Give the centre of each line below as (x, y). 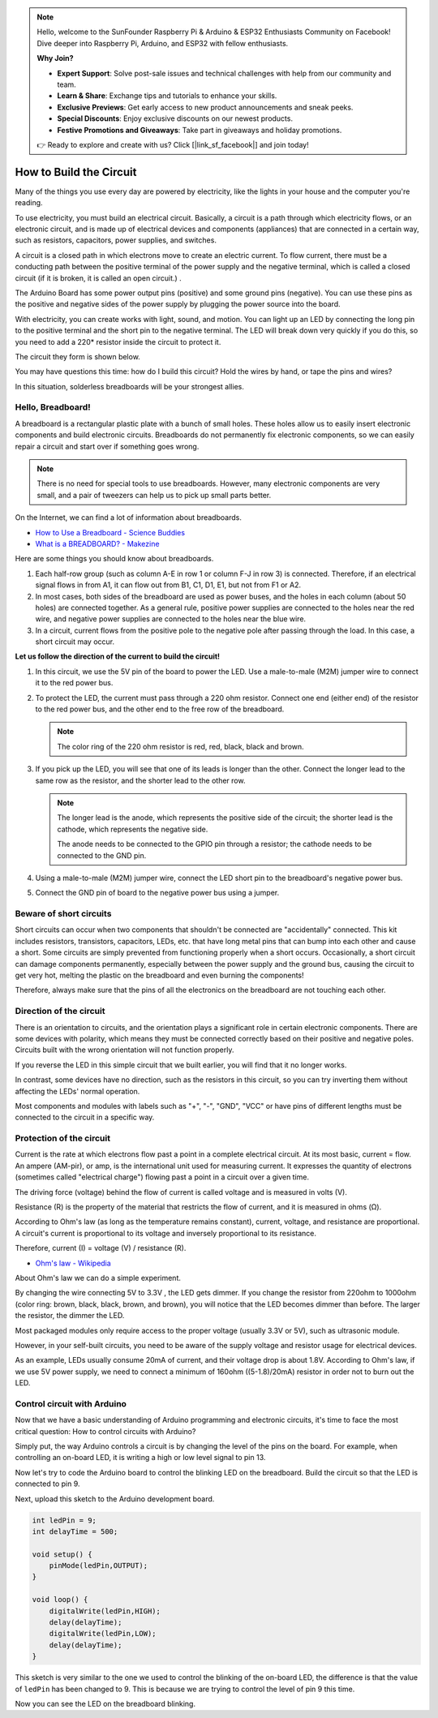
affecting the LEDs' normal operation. (77, 1091)
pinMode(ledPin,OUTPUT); (99, 1566)
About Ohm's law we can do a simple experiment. (98, 1278)
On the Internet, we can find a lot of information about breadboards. (129, 518)
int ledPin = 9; (64, 1520)
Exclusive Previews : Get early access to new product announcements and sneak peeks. (205, 107)
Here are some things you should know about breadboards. (114, 559)
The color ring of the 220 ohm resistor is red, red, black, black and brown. (180, 746)
